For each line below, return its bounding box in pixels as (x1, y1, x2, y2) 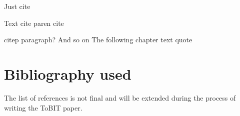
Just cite (4, 1, 30, 11)
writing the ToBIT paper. (4, 102, 82, 113)
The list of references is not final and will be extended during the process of (4, 92, 236, 103)
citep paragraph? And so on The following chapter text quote (4, 34, 192, 45)
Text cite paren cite (4, 17, 64, 28)
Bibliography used (4, 63, 131, 84)
